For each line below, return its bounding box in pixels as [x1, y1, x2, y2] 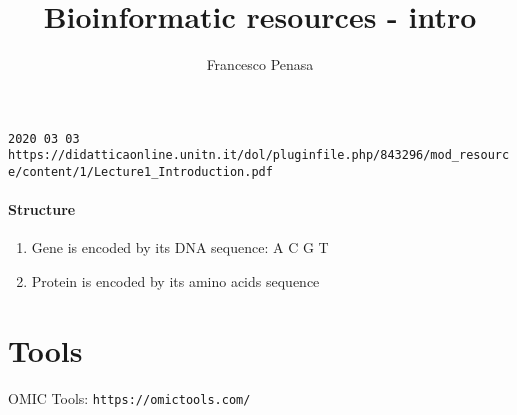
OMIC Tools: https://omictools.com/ [8, 387, 251, 408]
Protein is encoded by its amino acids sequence [31, 271, 320, 292]
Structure [8, 199, 76, 220]
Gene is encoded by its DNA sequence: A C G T [31, 237, 329, 258]
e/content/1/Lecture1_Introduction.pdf [8, 165, 273, 180]
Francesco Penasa [206, 54, 314, 75]
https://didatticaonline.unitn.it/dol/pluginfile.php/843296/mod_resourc [8, 148, 510, 163]
